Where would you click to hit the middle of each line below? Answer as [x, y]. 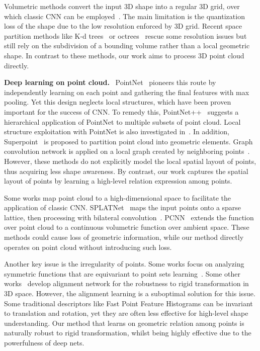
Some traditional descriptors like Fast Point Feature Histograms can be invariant [128, 303]
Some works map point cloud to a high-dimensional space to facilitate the [117, 197]
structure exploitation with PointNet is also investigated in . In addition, [117, 131]
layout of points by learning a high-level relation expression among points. [118, 181]
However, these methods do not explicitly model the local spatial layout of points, [130, 161]
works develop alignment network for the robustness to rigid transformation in [126, 283]
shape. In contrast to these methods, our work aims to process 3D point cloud [124, 55]
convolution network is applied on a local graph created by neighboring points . [127, 151]
